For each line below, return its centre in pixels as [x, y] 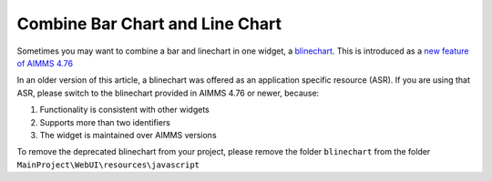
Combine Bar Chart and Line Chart [149, 24]
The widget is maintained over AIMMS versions [128, 135]
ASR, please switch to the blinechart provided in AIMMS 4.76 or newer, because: [168, 93]
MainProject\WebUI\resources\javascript [108, 165]
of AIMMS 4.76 [45, 63]
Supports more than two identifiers [105, 122]
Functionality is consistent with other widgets [124, 110]
